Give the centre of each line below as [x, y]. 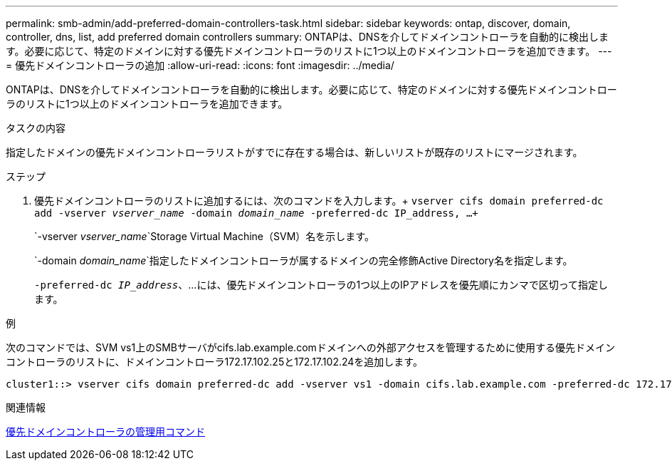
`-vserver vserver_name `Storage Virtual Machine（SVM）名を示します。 [204, 236]
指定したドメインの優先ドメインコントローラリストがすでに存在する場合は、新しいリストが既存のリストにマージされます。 [294, 152]
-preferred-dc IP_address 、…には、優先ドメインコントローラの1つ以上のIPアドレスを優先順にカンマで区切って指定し [321, 285]
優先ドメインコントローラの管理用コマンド [105, 431]
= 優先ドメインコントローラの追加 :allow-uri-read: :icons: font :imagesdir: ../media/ [200, 65]
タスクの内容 [36, 128]
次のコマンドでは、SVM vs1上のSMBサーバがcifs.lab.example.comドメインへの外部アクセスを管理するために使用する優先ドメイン [311, 347]
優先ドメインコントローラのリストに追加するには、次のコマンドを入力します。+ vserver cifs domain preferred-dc [319, 201]
